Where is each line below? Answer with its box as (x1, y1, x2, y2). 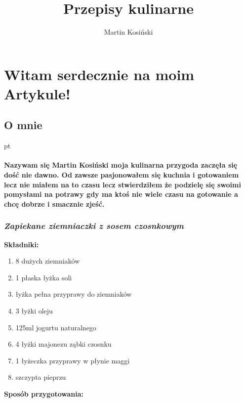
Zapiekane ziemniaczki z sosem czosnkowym (4, 220, 184, 232)
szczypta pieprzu (15, 372, 66, 382)
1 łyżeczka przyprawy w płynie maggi (15, 355, 130, 365)
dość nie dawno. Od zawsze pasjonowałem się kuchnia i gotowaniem (4, 170, 239, 180)
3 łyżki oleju (15, 306, 53, 316)
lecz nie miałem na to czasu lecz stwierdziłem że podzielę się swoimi (4, 179, 241, 189)
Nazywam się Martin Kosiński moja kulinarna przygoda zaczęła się (4, 160, 238, 170)
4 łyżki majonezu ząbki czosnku (15, 339, 112, 349)
